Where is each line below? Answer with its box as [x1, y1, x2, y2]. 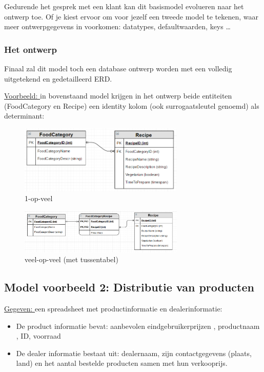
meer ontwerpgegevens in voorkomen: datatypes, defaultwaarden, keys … [4, 21, 231, 32]
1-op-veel [25, 193, 53, 204]
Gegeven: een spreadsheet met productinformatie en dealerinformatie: [4, 303, 222, 314]
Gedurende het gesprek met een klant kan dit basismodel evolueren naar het [4, 1, 244, 11]
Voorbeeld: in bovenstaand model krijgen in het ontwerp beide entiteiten [4, 90, 232, 101]
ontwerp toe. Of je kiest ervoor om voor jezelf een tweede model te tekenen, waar [4, 11, 259, 22]
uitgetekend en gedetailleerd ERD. [4, 73, 112, 84]
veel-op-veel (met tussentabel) [25, 254, 118, 265]
